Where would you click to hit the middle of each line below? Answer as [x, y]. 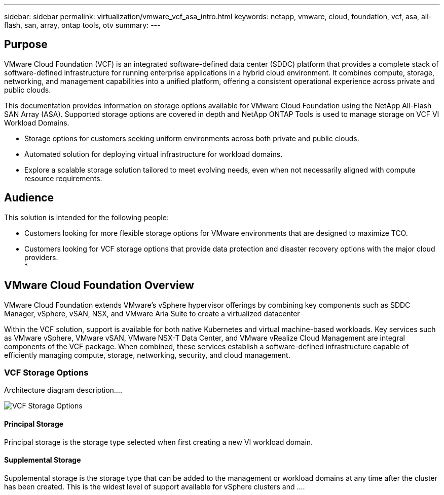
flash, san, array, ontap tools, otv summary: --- [82, 25]
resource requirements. [63, 178]
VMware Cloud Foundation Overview [99, 285]
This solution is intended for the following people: [86, 217]
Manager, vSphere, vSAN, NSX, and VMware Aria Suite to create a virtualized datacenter [152, 313]
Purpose [26, 45]
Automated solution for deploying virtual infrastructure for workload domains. [154, 154]
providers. [41, 257]
